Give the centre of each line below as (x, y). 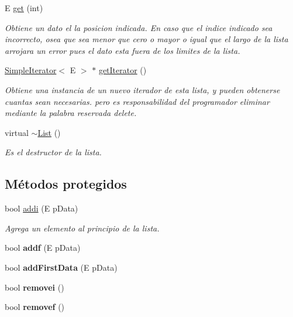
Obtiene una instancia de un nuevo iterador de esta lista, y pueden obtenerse (142, 89)
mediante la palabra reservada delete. (71, 113)
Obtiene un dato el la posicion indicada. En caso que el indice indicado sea (139, 27)
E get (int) (24, 8)
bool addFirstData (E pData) (61, 267)
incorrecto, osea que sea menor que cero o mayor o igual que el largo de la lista (146, 39)
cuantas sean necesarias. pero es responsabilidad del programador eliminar (137, 101)
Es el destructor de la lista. (53, 152)
